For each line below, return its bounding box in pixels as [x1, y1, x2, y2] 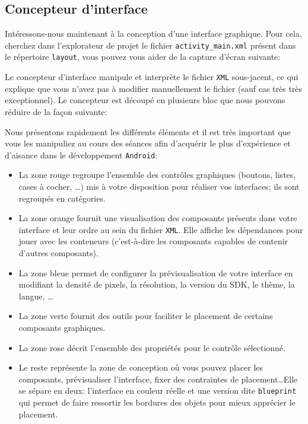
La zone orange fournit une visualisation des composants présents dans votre [18, 212, 297, 224]
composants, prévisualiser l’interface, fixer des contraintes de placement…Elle [18, 372, 298, 385]
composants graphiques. [18, 321, 106, 333]
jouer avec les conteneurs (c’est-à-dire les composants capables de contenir [18, 235, 288, 247]
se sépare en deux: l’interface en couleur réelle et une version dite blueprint [18, 384, 297, 397]
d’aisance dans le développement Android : [5, 148, 158, 161]
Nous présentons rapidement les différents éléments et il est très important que [5, 125, 291, 138]
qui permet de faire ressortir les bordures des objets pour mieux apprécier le [18, 396, 296, 409]
